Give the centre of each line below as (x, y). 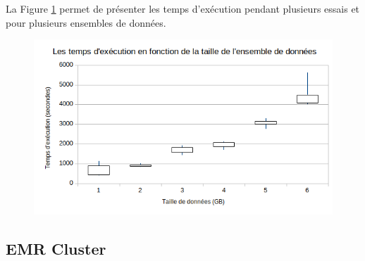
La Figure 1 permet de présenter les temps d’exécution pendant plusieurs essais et (183, 8)
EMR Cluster (56, 249)
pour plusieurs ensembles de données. (86, 22)
